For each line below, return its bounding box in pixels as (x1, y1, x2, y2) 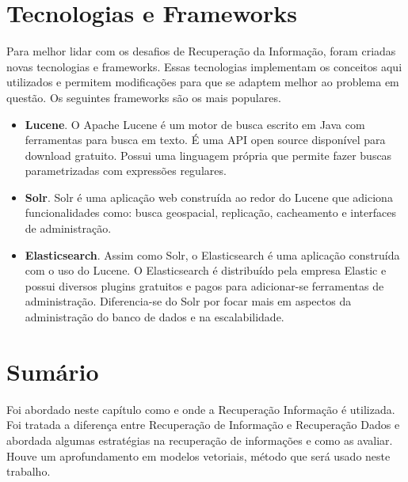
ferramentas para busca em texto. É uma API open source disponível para (25, 131, 386, 148)
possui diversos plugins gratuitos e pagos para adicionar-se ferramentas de (25, 277, 384, 294)
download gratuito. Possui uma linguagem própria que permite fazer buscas (25, 146, 392, 163)
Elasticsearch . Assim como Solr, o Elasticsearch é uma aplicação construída (25, 246, 400, 263)
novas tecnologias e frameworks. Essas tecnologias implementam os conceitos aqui (6, 58, 402, 74)
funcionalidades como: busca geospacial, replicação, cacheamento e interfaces (25, 204, 396, 221)
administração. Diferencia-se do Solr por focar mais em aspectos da (25, 293, 352, 309)
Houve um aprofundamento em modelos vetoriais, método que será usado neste (6, 447, 391, 464)
